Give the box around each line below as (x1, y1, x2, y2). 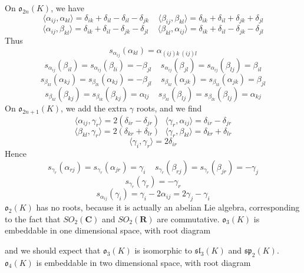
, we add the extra (61, 101, 127, 114)
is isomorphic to (134, 244, 192, 256)
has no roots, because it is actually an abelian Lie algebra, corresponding (36, 200, 300, 213)
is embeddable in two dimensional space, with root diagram (36, 256, 251, 268)
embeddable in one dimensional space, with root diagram (5, 224, 211, 236)
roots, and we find (136, 101, 202, 114)
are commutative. (157, 212, 220, 225)
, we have (51, 2, 84, 14)
